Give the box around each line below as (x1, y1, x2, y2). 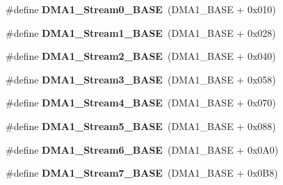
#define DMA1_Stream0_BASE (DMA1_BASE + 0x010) (6, 2, 276, 16)
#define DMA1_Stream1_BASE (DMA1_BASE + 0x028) (6, 25, 276, 40)
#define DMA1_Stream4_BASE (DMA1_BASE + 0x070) (6, 95, 276, 110)
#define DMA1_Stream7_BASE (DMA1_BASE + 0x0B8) (6, 166, 278, 180)
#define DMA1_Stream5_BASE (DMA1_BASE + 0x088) (6, 118, 276, 133)
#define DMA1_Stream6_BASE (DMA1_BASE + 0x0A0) (6, 142, 279, 156)
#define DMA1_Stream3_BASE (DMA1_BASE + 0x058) (6, 72, 276, 86)
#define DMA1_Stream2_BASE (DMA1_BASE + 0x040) (6, 49, 276, 63)
